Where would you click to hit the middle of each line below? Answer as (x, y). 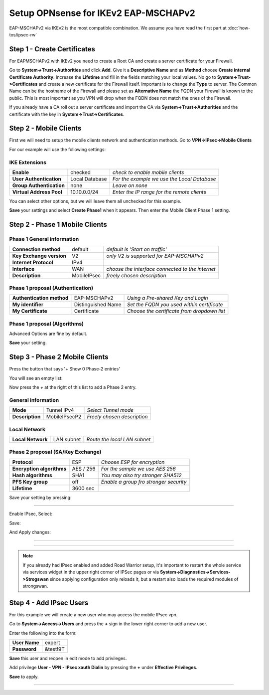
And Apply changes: (30, 532)
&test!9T (55, 649)
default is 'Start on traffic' (136, 249)
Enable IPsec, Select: (31, 514)
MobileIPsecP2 (64, 417)
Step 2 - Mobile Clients (45, 128)
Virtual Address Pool (37, 192)
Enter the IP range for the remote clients (159, 192)
